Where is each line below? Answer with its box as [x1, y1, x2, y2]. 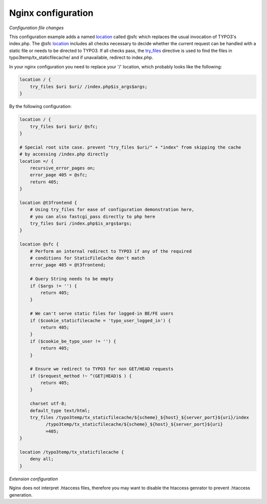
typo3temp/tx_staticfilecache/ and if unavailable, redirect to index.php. [9, 54, 153, 60]
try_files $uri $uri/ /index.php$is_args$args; [30, 84, 148, 89]
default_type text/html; [30, 407, 90, 413]
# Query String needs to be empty [30, 276, 114, 282]
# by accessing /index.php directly [19, 151, 109, 157]
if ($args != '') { [30, 283, 78, 289]
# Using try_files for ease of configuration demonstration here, [30, 207, 195, 212]
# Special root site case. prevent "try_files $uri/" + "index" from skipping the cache [19, 144, 242, 150]
